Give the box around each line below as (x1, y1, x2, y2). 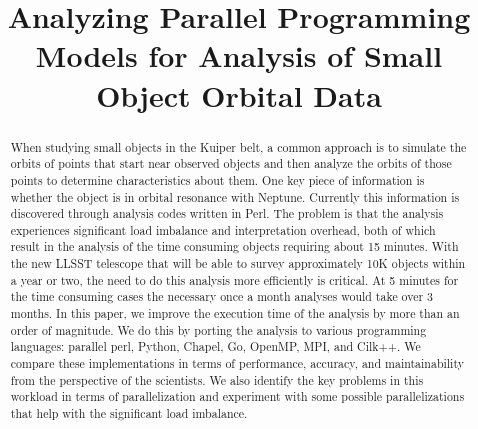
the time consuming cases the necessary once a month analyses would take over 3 (10, 288, 434, 305)
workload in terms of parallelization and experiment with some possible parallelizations (10, 388, 465, 405)
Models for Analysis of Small (35, 35, 443, 76)
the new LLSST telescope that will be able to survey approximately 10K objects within (10, 255, 466, 272)
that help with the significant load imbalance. (10, 405, 248, 422)
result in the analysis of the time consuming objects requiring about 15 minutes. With (10, 238, 459, 255)
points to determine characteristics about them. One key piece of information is (10, 171, 425, 188)
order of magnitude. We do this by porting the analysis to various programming (10, 321, 427, 338)
